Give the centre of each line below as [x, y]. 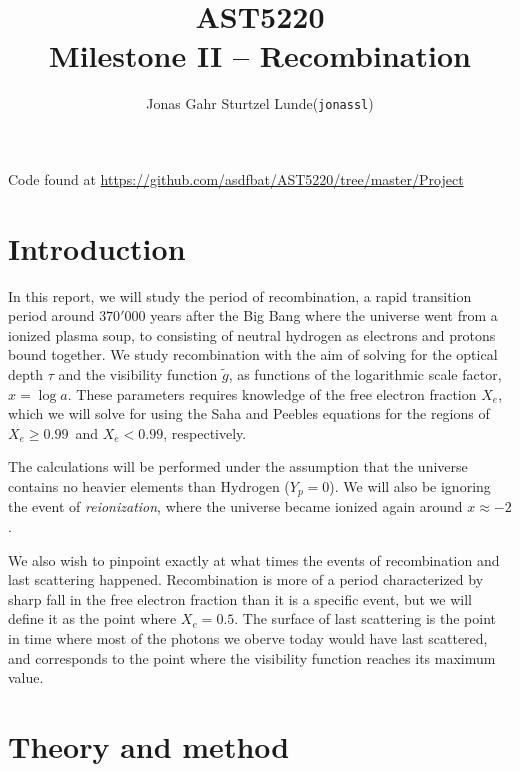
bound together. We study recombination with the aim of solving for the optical [253, 354]
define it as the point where [92, 618]
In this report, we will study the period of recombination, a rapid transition [240, 295]
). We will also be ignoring [410, 486]
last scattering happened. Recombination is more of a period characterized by [246, 579]
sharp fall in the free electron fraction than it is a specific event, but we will [240, 598]
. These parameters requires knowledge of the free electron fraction [272, 393]
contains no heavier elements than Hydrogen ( [149, 486]
